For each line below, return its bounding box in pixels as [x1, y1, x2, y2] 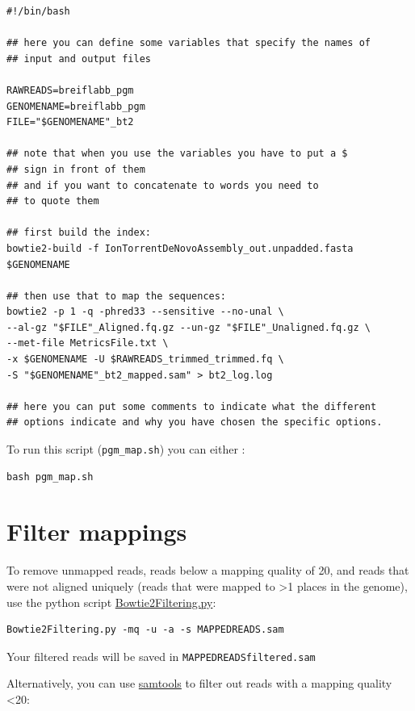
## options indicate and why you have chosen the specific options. [6, 416, 383, 429]
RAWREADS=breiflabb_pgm [6, 84, 134, 96]
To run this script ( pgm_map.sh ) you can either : [6, 441, 245, 458]
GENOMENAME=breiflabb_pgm [6, 100, 145, 112]
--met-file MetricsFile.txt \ [6, 337, 169, 349]
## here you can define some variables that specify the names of [6, 37, 371, 49]
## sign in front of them [6, 163, 145, 175]
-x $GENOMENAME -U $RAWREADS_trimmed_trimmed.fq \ [6, 353, 284, 366]
